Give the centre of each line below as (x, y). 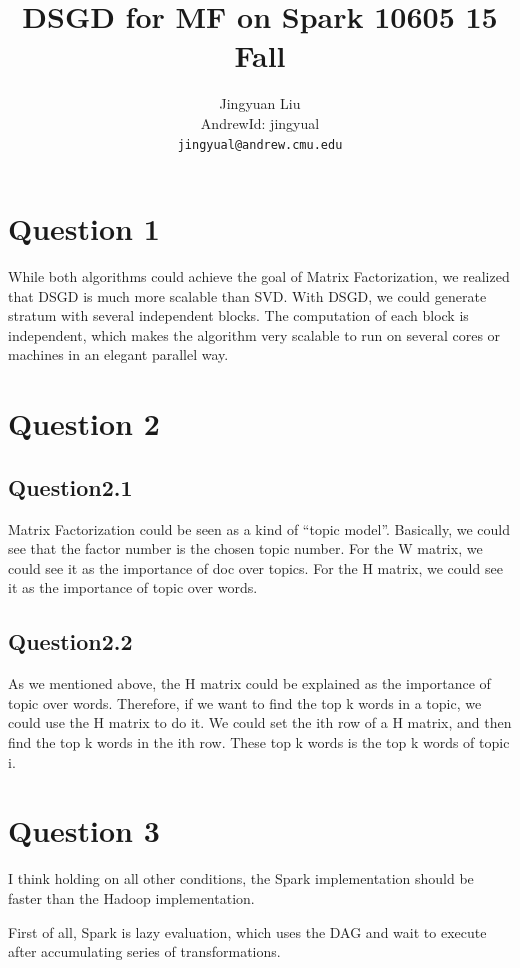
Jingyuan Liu (260, 103)
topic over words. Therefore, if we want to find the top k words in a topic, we (245, 702)
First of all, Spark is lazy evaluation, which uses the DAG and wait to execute (247, 931)
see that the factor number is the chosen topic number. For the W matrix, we (245, 548)
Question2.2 (70, 641)
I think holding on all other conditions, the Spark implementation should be (241, 878)
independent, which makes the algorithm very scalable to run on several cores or (254, 334)
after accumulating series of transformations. (144, 951)
